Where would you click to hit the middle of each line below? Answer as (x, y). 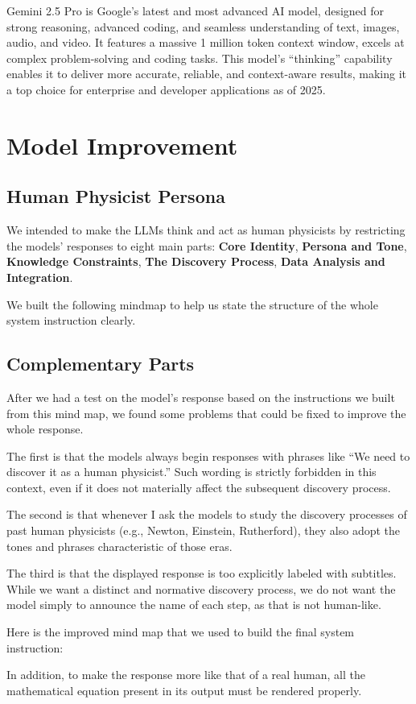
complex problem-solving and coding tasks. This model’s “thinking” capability (200, 58)
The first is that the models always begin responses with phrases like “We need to (208, 456)
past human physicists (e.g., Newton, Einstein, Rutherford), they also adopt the (204, 530)
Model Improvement (122, 145)
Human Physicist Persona (116, 196)
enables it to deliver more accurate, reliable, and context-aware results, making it (207, 74)
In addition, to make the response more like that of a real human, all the (186, 675)
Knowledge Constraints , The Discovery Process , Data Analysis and (196, 261)
